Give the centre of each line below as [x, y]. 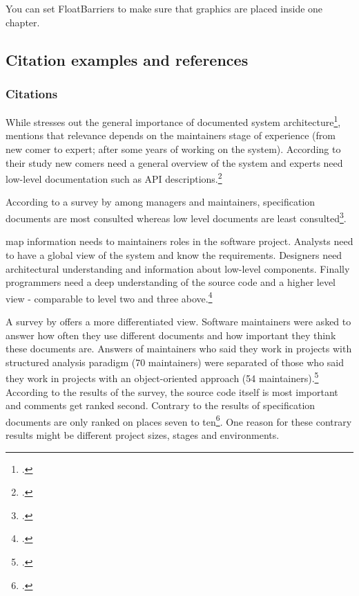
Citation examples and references [127, 59]
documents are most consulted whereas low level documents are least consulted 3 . [176, 217]
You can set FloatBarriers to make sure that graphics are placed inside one [164, 8]
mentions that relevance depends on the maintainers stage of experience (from [171, 135]
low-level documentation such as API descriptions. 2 [114, 178]
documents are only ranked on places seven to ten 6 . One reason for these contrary [179, 420]
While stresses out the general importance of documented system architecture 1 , [173, 121]
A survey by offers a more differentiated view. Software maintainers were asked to [178, 321]
